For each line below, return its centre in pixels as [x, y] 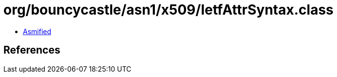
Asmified [37, 31]
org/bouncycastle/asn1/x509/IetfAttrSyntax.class [168, 10]
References [32, 50]
